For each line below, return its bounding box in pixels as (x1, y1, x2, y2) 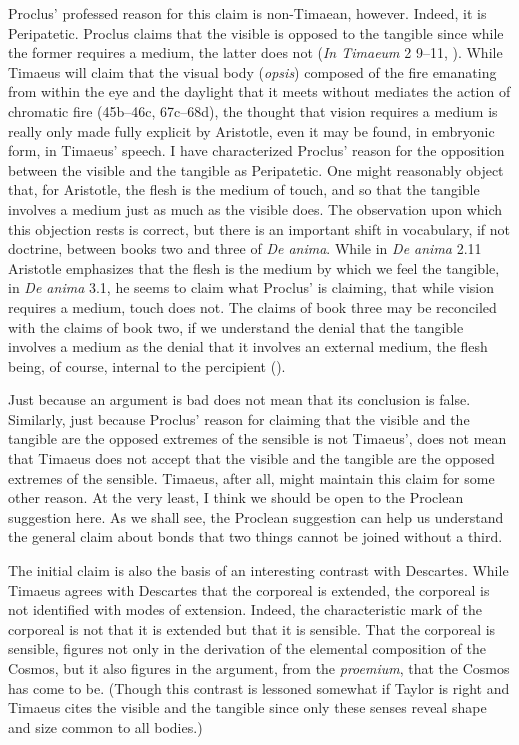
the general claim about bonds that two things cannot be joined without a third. (8, 526, 503, 547)
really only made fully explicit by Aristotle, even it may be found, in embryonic (8, 120, 495, 141)
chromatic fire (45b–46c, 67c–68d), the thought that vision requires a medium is (8, 100, 498, 121)
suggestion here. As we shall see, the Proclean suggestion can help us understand (8, 506, 504, 527)
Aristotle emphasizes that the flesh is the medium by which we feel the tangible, (8, 257, 500, 278)
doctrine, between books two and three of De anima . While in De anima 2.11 (8, 238, 482, 259)
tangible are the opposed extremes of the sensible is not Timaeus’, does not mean (8, 428, 507, 449)
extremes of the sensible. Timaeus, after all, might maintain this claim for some (8, 467, 495, 488)
